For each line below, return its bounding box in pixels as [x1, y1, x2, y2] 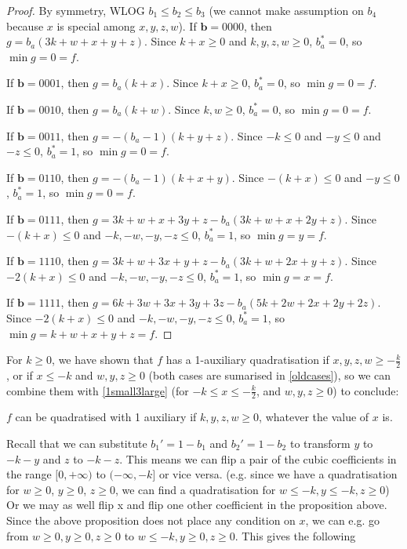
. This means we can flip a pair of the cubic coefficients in [119, 450, 397, 467]
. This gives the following [234, 527, 356, 544]
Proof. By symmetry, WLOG [6, 2, 145, 18]
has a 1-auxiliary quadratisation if [165, 351, 329, 368]
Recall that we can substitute [6, 434, 147, 451]
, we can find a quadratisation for [114, 481, 276, 497]
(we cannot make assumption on [209, 2, 364, 18]
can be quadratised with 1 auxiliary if [15, 409, 197, 425]
